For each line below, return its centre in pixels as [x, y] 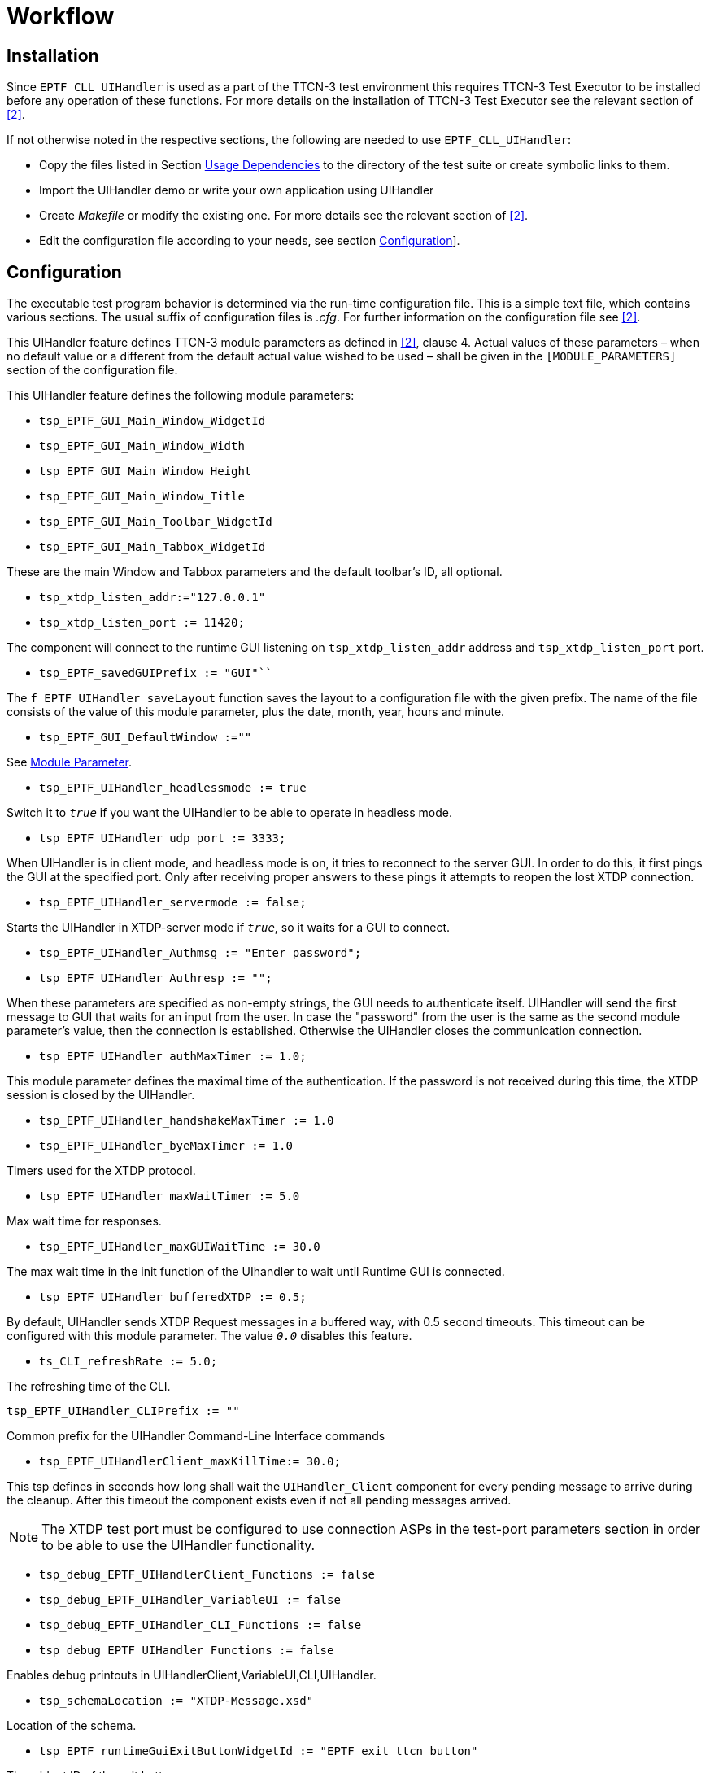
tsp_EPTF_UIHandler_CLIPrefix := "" [123, 1411]
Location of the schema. [72, 1726]
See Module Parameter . [70, 762]
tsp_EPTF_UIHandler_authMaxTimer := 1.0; [173, 1057]
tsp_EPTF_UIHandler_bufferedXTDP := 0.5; [173, 1297]
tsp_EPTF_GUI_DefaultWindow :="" [146, 738]
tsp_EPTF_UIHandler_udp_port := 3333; [163, 838]
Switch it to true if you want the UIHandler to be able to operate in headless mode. [229, 813]
